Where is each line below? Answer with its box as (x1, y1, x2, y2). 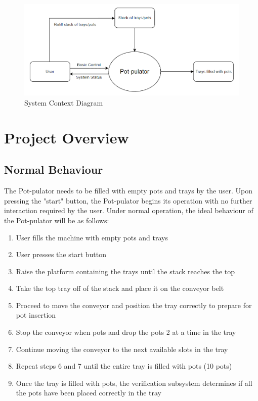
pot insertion (16, 310, 56, 320)
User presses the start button (16, 249, 107, 260)
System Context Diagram (24, 97, 103, 108)
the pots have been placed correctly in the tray (16, 387, 161, 398)
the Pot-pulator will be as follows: (4, 215, 109, 225)
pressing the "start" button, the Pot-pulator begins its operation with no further (4, 195, 252, 206)
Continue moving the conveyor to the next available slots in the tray (16, 343, 228, 354)
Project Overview (4, 127, 129, 147)
